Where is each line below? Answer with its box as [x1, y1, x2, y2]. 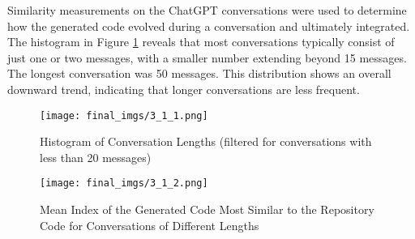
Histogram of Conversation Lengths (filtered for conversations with [40, 133, 372, 150]
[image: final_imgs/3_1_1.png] [40, 109, 208, 122]
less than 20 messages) [40, 148, 152, 165]
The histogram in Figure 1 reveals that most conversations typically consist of [7, 33, 395, 50]
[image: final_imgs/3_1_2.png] [40, 177, 208, 190]
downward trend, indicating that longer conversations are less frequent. [7, 80, 360, 97]
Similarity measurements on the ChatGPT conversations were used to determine [7, 2, 407, 18]
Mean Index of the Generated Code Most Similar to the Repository [40, 201, 374, 218]
